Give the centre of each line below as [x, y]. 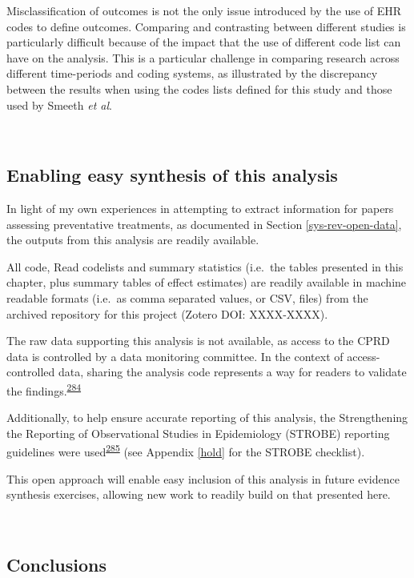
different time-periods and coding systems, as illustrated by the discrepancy [192, 73]
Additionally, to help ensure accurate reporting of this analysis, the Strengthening [207, 417]
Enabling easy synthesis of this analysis [172, 175]
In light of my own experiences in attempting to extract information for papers [200, 208]
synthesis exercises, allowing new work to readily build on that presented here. [199, 494]
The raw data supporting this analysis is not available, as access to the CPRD [198, 341]
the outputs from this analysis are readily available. [133, 240]
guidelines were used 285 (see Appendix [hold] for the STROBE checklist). [186, 450]
